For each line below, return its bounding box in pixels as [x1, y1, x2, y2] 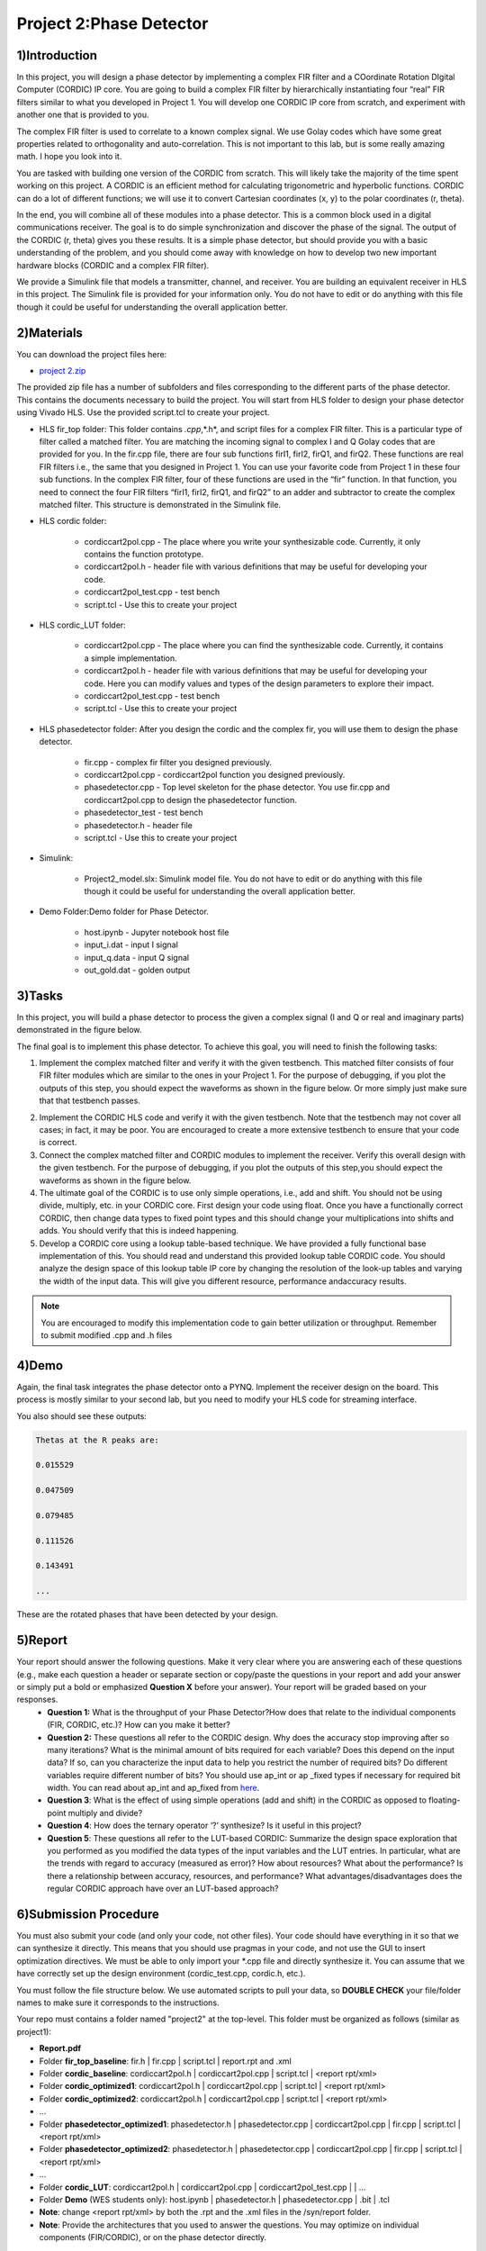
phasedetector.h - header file [84, 819, 193, 830]
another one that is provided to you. [16, 109, 149, 121]
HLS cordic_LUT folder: [39, 619, 126, 630]
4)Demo [16, 1358, 63, 1373]
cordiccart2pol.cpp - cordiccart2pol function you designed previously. [84, 769, 346, 780]
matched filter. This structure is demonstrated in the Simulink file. [39, 499, 282, 510]
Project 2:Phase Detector [16, 14, 209, 33]
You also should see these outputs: [16, 1410, 148, 1422]
